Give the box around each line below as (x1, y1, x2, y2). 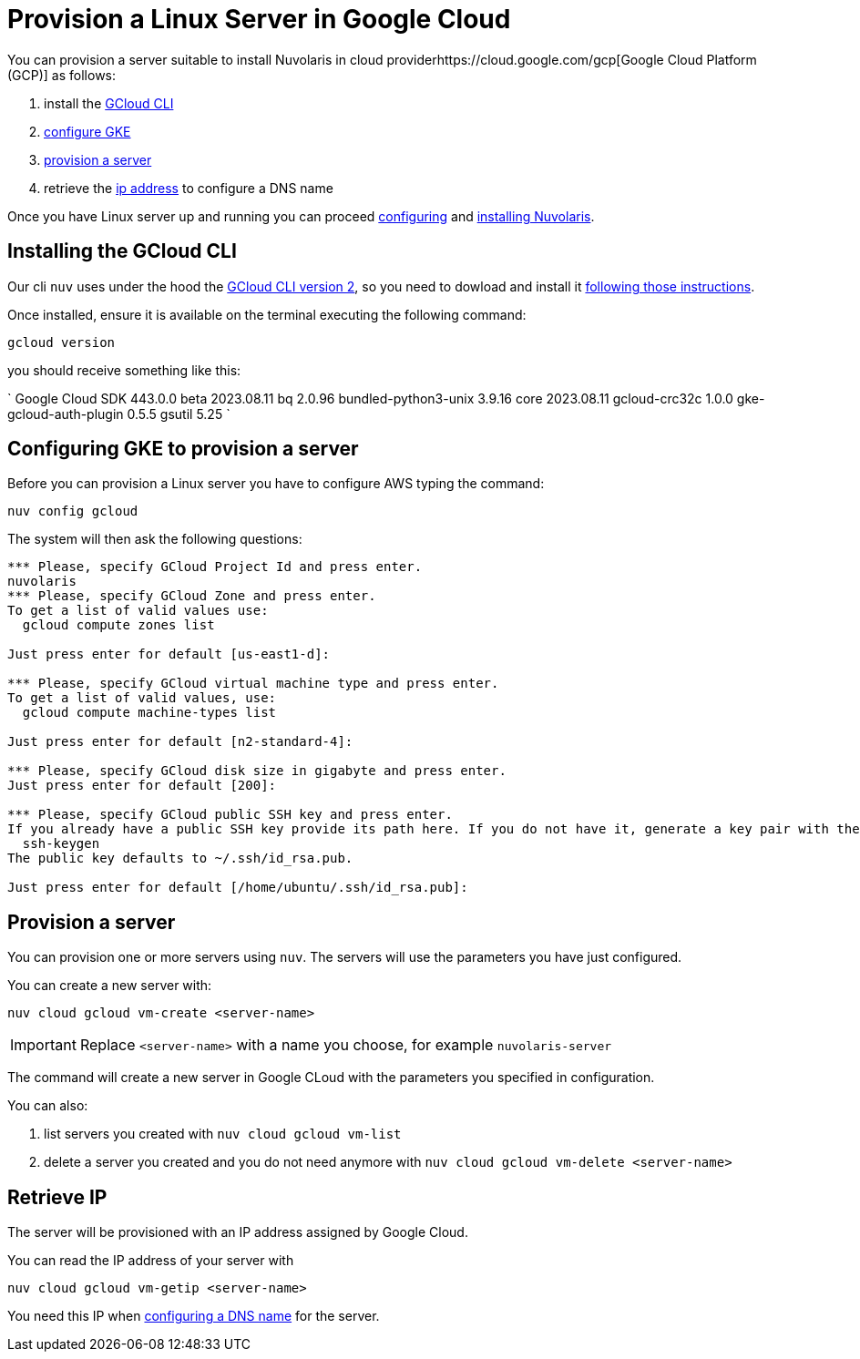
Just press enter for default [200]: (7, 778, 277, 793)
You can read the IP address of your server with (7, 1252, 294, 1269)
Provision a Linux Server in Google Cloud (7, 4, 511, 35)
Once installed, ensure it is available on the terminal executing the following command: (7, 306, 527, 322)
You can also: (7, 1098, 88, 1114)
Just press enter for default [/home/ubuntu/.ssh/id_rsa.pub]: (7, 880, 468, 895)
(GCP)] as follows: (7, 66, 117, 83)
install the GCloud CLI (44, 95, 174, 111)
